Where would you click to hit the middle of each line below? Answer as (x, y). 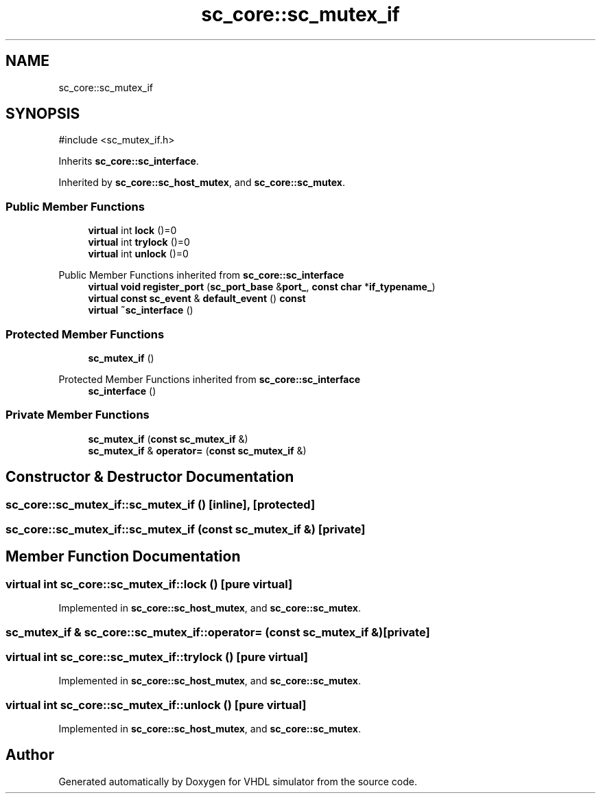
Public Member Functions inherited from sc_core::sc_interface (201, 275)
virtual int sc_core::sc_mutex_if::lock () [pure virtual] (149, 584)
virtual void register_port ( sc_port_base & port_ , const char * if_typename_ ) (262, 287)
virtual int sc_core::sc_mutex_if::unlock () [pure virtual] (156, 705)
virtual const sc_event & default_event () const (197, 299)
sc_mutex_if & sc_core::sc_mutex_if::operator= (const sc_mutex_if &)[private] (218, 632)
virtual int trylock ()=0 (139, 242)
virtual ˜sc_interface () (141, 310)
